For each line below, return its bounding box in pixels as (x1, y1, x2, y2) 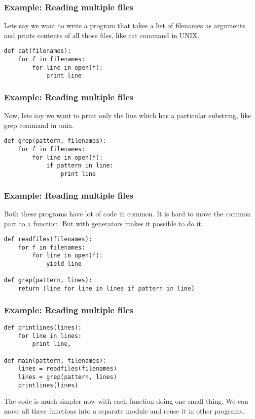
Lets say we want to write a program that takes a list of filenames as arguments (4, 20, 245, 31)
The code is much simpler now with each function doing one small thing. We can (4, 396, 248, 406)
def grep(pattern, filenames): (4, 137, 107, 145)
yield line (46, 260, 82, 268)
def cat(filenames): (4, 47, 72, 55)
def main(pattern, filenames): (4, 357, 107, 364)
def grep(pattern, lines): (4, 277, 92, 284)
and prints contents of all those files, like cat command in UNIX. (4, 30, 200, 40)
